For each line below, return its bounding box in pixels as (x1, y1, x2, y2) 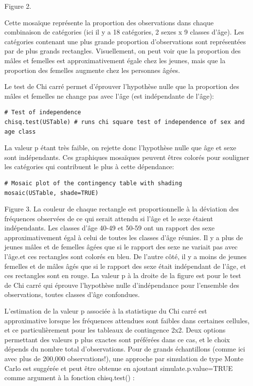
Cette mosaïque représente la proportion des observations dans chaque (4, 17, 214, 27)
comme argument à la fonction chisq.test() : (4, 372, 135, 383)
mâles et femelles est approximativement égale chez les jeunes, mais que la (4, 55, 226, 65)
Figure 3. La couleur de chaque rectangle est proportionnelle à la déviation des (4, 204, 239, 214)
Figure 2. (4, 1, 32, 11)
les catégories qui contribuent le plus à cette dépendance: (4, 161, 174, 172)
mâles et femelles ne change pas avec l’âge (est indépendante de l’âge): (4, 90, 214, 101)
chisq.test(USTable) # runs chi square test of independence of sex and (4, 118, 245, 125)
